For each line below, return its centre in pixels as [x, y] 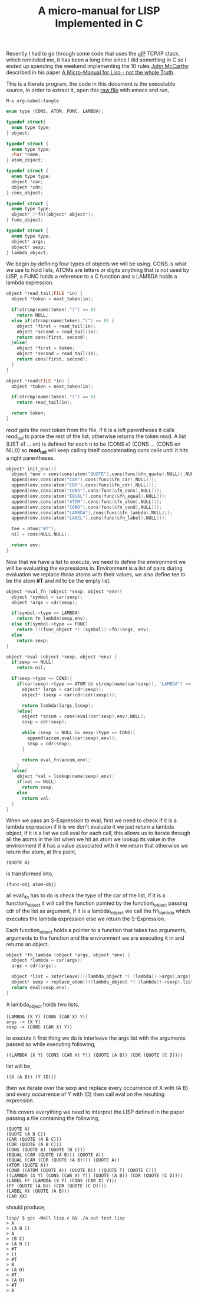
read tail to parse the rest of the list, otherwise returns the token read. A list [96, 437]
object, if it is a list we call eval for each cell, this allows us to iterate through [98, 833]
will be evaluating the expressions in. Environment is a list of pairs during [94, 568]
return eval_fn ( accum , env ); [56, 760]
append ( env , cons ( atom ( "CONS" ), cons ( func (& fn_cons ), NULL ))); [87, 491]
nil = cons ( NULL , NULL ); [40, 534]
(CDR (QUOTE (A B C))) [34, 1144]
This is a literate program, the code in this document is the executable [91, 84]
